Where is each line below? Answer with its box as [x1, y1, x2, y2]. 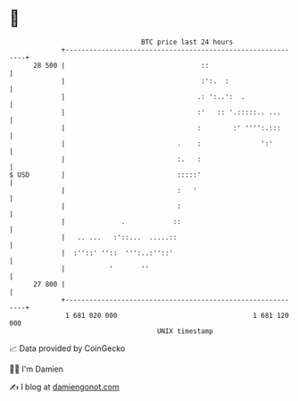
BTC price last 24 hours [141, 38, 234, 46]
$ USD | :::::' [9, 170, 202, 180]
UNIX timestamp [156, 326, 214, 336]
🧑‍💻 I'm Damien [9, 363, 64, 374]
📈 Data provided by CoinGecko [9, 343, 126, 354]
